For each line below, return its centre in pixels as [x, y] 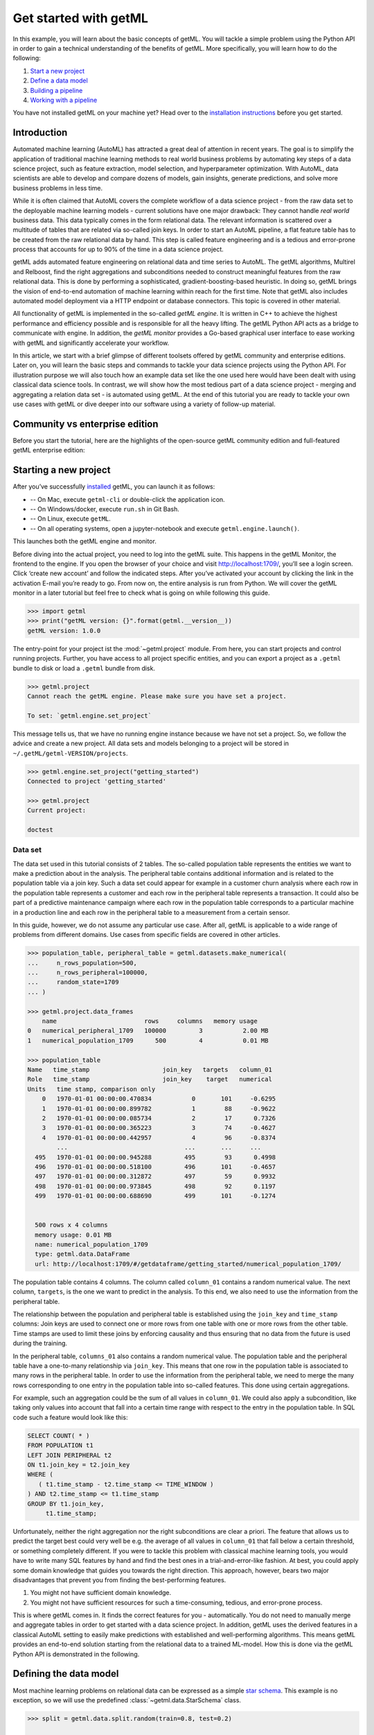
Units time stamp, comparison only [91, 1089]
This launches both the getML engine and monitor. [85, 541]
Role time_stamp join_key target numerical [150, 1080]
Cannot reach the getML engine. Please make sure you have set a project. [157, 696]
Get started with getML [81, 18]
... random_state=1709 [73, 982]
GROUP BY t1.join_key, [66, 1504]
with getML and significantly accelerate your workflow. [91, 343]
